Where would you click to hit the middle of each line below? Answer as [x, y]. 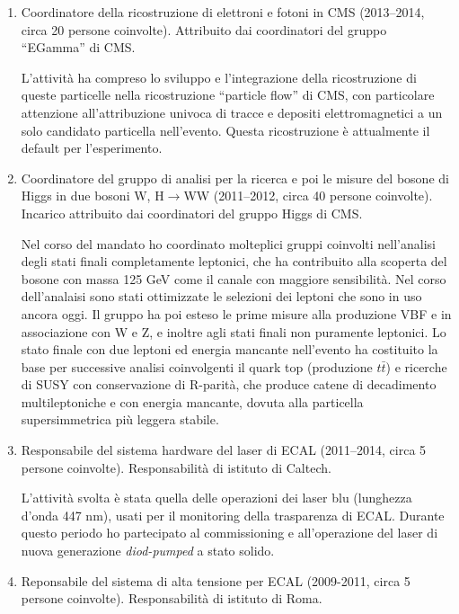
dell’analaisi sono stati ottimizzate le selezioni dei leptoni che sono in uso [221, 296]
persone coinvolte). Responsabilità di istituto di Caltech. [176, 467]
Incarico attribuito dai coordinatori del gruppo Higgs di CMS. [192, 213]
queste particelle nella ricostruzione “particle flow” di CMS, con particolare [228, 95]
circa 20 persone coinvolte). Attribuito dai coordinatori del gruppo [204, 29]
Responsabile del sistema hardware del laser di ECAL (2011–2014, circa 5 [224, 450]
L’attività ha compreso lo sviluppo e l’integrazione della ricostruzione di [219, 77]
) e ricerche [416, 366]
